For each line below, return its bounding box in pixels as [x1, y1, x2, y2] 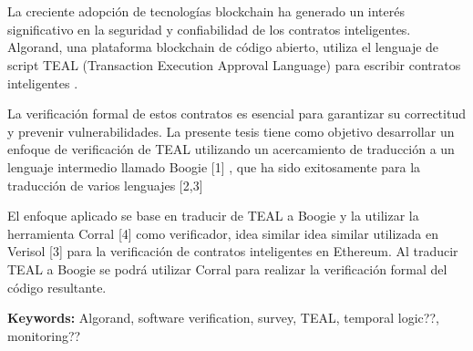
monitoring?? [7, 325, 81, 345]
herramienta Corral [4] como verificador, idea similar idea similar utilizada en [7, 223, 438, 243]
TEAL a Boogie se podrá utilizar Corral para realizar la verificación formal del [7, 259, 447, 278]
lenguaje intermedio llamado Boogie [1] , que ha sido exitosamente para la [7, 157, 421, 176]
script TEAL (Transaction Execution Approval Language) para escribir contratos [7, 55, 461, 74]
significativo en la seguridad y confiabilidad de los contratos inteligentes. [7, 19, 411, 38]
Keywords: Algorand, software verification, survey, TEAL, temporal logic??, [7, 308, 439, 327]
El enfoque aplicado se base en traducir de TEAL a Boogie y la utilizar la [7, 206, 419, 225]
